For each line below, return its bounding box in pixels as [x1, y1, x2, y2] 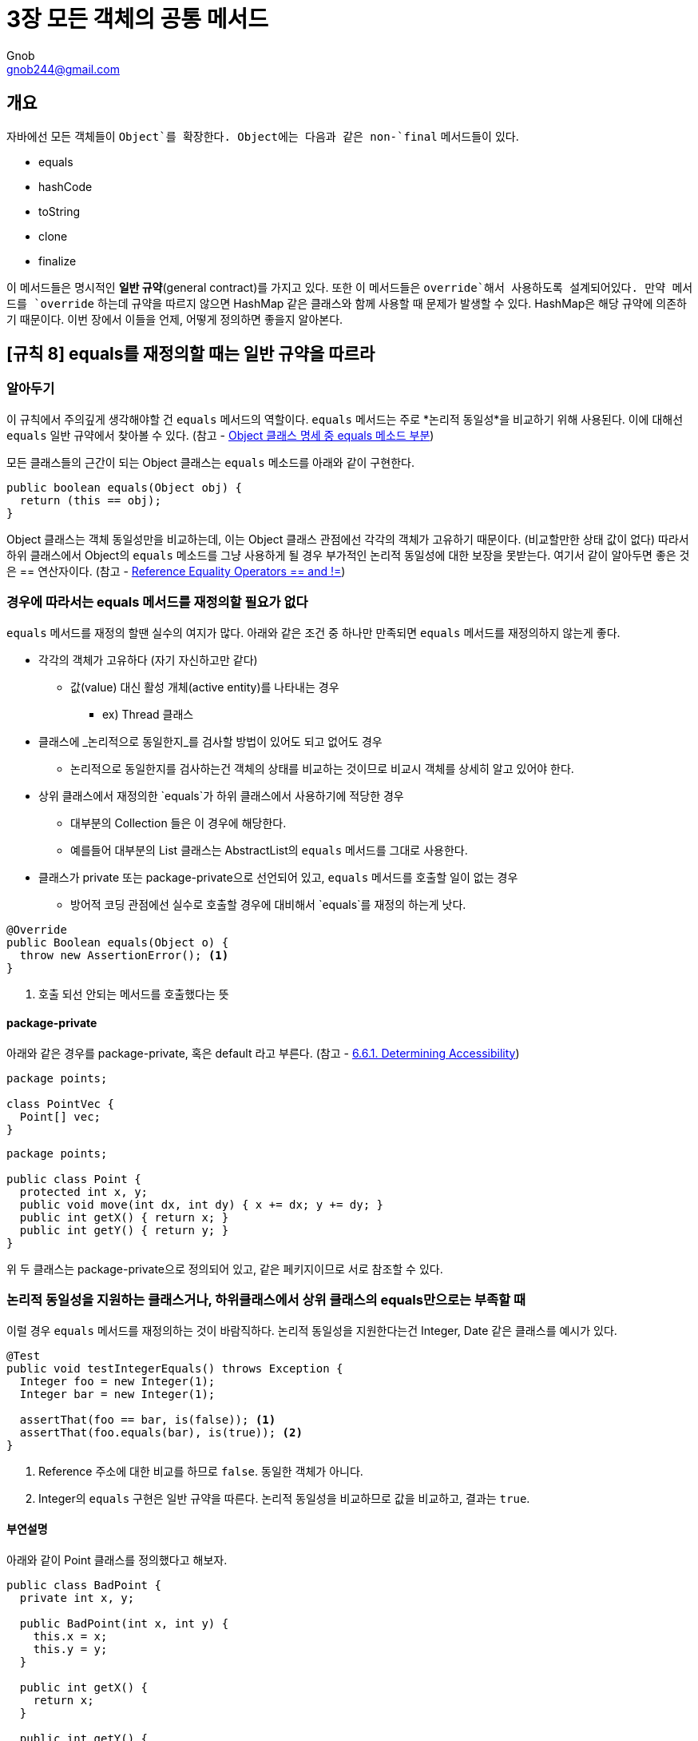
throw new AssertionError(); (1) [19, 948, 229, 962]
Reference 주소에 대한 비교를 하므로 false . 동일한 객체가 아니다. [38, 1464, 363, 1478]
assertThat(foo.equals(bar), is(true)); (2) [19, 1425, 303, 1439]
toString [38, 204, 81, 218]
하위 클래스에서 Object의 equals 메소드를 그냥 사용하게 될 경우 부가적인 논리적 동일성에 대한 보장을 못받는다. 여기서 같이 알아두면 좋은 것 [6, 548, 690, 562]
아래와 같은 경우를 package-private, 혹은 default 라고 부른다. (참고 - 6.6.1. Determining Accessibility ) [6, 1046, 520, 1060]
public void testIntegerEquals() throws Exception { [6, 1361, 343, 1375]
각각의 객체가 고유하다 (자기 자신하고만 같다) [38, 652, 258, 667]
